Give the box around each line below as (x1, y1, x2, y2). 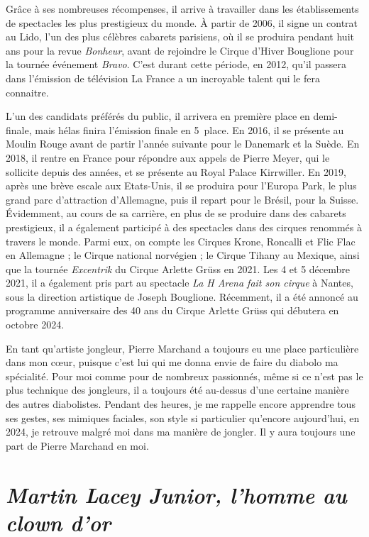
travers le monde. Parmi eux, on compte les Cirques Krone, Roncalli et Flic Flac (6, 233, 356, 248)
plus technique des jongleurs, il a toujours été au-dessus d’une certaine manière (6, 382, 349, 397)
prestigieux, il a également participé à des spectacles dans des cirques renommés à (6, 219, 362, 234)
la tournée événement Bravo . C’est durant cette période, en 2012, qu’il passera (6, 57, 346, 72)
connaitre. (6, 84, 49, 99)
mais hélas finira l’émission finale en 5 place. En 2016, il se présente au (35, 122, 344, 137)
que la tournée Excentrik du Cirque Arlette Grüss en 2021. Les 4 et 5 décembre (6, 261, 350, 276)
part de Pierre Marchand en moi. (6, 438, 149, 453)
